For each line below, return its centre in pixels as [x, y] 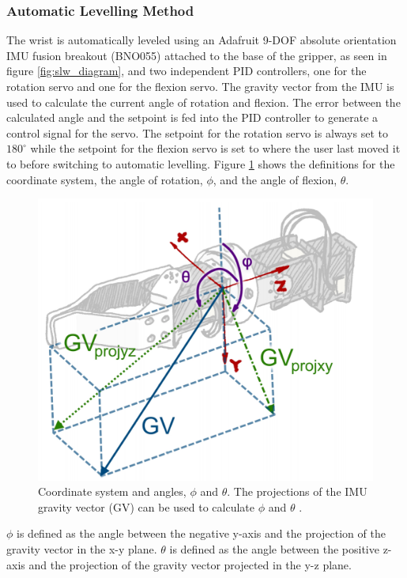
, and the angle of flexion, [275, 179]
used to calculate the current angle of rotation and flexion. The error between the [203, 102]
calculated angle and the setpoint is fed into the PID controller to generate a [192, 117]
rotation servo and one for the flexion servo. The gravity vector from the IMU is [200, 86]
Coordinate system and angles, [112, 491]
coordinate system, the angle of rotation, [105, 179]
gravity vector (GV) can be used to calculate [147, 506]
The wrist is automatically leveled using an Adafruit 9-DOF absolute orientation [202, 40]
